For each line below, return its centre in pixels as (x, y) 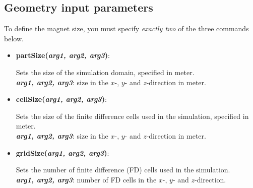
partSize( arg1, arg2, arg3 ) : (63, 55)
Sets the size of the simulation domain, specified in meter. (105, 72)
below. (14, 38)
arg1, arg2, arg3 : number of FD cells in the (86, 179)
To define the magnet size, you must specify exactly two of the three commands (126, 28)
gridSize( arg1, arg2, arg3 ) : (62, 152)
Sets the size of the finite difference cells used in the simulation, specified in (132, 116)
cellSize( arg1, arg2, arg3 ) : (61, 99)
